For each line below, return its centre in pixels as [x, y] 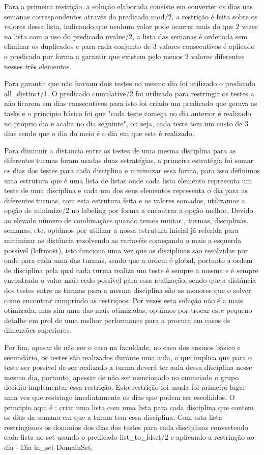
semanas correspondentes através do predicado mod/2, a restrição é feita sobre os [131, 16]
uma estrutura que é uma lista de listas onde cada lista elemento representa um [128, 180]
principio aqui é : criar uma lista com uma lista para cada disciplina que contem [129, 407]
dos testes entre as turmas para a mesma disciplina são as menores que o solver [128, 290]
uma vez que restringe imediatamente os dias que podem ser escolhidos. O [120, 397]
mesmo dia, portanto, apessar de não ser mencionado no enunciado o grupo [122, 377]
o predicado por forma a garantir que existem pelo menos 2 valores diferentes [124, 56]
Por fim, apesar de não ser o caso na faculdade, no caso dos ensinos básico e [122, 347]
